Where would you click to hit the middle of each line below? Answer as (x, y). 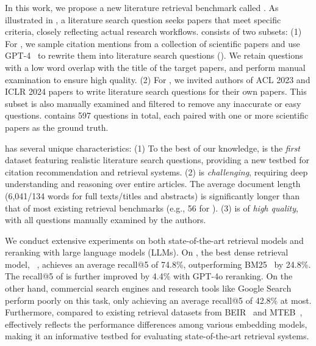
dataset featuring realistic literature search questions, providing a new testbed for (157, 160)
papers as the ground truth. (57, 127)
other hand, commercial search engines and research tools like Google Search (148, 288)
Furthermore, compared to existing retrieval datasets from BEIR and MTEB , (154, 312)
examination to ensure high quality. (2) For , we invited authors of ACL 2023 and (158, 79)
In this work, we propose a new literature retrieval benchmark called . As (142, 7)
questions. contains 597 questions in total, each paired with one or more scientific (157, 115)
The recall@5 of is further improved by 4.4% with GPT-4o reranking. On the (149, 276)
